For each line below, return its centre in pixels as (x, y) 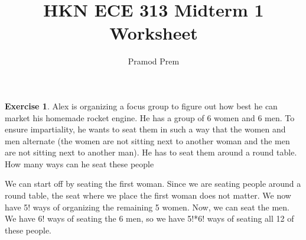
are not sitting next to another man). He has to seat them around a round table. (151, 152)
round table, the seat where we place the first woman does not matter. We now (148, 195)
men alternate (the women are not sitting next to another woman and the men (147, 140)
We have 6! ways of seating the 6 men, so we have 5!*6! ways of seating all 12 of (149, 218)
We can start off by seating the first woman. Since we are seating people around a (153, 184)
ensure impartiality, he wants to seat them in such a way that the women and (145, 129)
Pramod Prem (154, 61)
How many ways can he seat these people (79, 163)
